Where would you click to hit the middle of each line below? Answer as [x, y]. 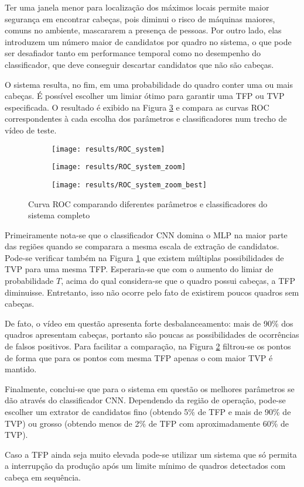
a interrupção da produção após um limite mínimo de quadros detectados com [145, 466]
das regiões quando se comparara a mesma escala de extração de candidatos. [142, 246]
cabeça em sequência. [43, 477]
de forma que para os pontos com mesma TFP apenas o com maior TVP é [139, 357]
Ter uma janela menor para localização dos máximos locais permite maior [137, 7]
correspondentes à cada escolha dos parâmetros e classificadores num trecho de [146, 119]
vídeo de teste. [31, 130]
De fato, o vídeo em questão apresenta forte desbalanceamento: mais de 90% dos [149, 323]
